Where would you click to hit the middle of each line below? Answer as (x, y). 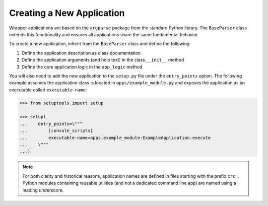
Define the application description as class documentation (81, 53)
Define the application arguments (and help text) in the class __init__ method (103, 60)
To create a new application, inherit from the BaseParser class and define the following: (100, 44)
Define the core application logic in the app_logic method (82, 67)
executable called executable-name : (48, 90)
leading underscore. (43, 190)
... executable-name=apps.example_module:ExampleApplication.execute (115, 137)
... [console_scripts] (56, 131)
